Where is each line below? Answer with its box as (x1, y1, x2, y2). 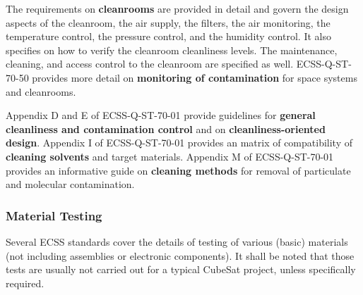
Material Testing (6, 206, 102, 224)
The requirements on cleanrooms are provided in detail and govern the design (6, 1, 349, 15)
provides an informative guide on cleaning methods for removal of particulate (6, 163, 351, 177)
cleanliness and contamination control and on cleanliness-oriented (6, 121, 326, 136)
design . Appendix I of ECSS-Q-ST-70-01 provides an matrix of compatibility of (6, 135, 352, 150)
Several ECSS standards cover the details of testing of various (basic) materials (6, 234, 348, 249)
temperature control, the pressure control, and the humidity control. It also (6, 29, 331, 44)
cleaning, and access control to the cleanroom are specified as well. (6, 56, 294, 71)
